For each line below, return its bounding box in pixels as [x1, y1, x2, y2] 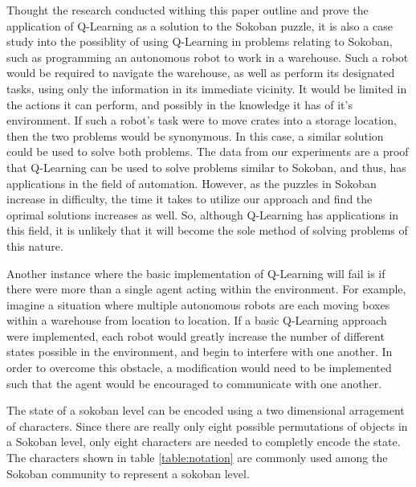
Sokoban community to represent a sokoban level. [6, 464, 250, 481]
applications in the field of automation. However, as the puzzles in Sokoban [6, 174, 377, 191]
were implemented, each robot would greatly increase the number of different [6, 327, 385, 344]
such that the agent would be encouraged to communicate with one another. [6, 374, 382, 391]
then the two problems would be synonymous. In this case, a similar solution [6, 127, 384, 144]
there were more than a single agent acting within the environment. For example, [6, 280, 406, 297]
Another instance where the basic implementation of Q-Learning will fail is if [6, 264, 385, 281]
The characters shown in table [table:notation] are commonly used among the [6, 449, 388, 466]
